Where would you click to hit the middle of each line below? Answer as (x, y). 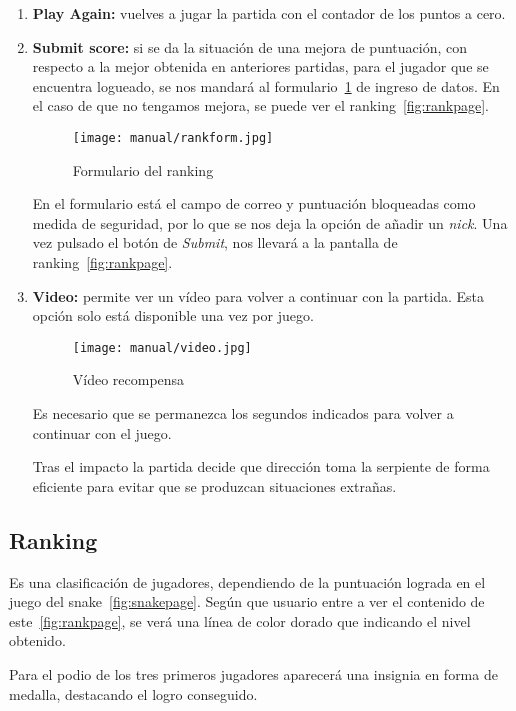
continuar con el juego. (102, 432)
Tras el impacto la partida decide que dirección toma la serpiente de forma (261, 466)
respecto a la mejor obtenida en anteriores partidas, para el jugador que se (260, 66)
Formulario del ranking (143, 169)
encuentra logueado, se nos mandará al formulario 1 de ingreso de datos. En (266, 85)
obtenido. (37, 640)
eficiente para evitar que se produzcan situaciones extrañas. (214, 485)
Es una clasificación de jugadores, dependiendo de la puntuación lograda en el (247, 581)
